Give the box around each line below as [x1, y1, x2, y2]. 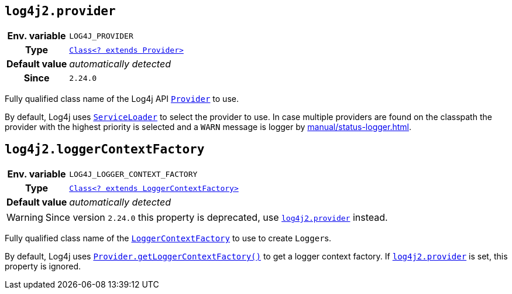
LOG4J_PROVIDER [69, 31, 133, 40]
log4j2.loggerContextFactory [5, 142, 205, 156]
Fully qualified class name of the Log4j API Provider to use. [5, 94, 239, 104]
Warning [6, 211, 43, 224]
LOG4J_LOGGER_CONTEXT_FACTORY [69, 169, 198, 179]
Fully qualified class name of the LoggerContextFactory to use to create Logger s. [5, 233, 331, 244]
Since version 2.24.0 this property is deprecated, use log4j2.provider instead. [45, 211, 388, 224]
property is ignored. [5, 261, 81, 272]
